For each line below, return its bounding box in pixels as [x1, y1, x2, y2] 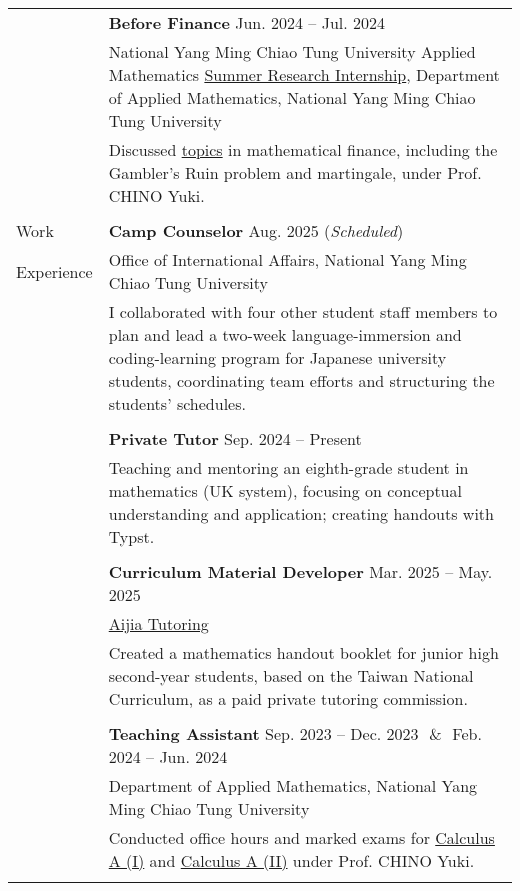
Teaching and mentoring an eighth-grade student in [108, 456, 469, 479]
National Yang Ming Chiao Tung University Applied [108, 40, 476, 63]
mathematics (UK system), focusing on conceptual [108, 479, 462, 502]
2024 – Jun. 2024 [108, 745, 228, 768]
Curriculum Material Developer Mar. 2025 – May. [108, 560, 493, 583]
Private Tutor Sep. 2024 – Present [108, 427, 362, 450]
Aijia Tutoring [108, 612, 209, 635]
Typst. [108, 525, 155, 548]
